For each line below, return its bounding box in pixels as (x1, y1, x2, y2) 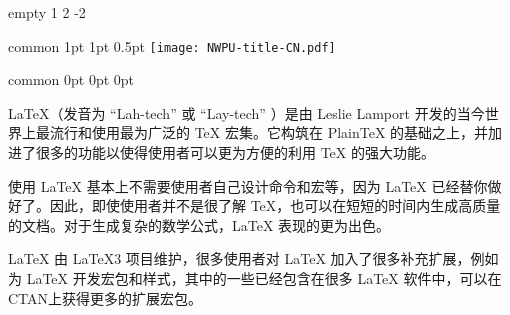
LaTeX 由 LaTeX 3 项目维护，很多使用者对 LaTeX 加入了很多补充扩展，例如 (8, 248, 499, 269)
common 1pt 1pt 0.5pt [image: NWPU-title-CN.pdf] (8, 35, 336, 56)
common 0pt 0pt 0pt (8, 69, 135, 90)
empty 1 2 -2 (8, 2, 86, 22)
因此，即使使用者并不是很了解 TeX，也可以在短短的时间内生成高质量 (49, 195, 501, 216)
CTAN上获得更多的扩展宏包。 (8, 287, 203, 308)
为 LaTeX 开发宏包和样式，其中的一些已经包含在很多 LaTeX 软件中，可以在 (8, 268, 502, 288)
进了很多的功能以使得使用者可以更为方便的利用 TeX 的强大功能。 (8, 142, 435, 163)
